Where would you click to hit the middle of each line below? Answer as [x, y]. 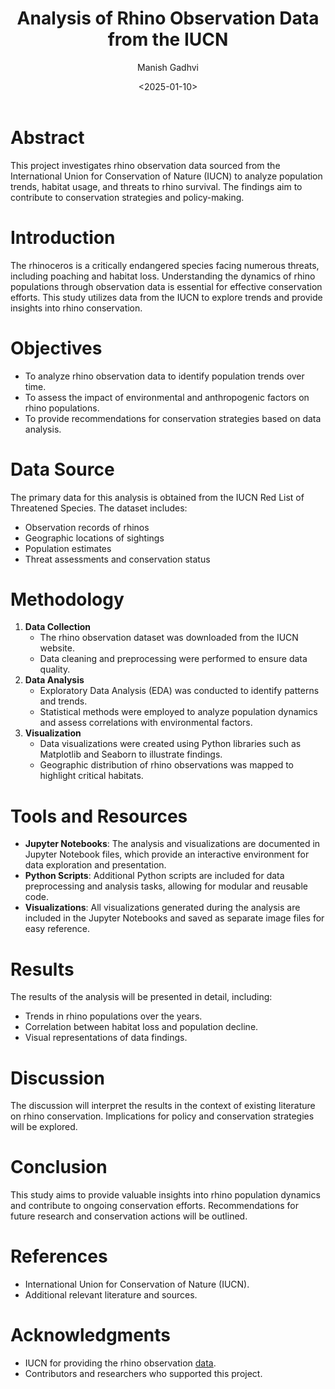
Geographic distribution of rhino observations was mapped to [166, 765]
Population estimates [68, 548]
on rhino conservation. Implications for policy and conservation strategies [162, 1116]
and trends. [63, 701]
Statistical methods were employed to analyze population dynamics [178, 712]
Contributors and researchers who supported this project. [143, 1374]
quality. [55, 669]
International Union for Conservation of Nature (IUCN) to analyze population [166, 176]
